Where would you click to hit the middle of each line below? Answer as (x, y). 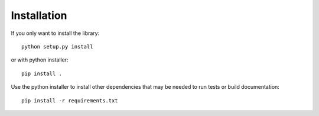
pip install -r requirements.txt (70, 100)
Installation (39, 15)
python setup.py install (57, 46)
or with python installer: (40, 60)
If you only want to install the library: (55, 33)
